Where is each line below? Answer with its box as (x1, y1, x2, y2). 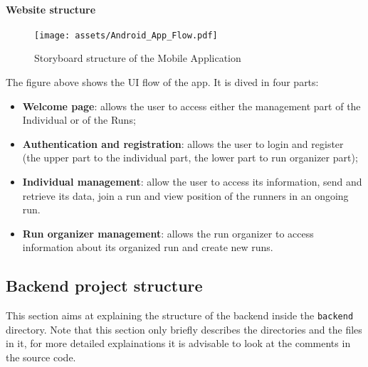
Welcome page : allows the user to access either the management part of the (22, 98, 361, 113)
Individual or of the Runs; (22, 112, 136, 127)
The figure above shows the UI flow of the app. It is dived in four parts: (6, 75, 319, 90)
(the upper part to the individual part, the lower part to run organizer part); (22, 150, 358, 165)
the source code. (6, 350, 76, 365)
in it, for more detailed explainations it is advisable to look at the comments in (6, 336, 351, 351)
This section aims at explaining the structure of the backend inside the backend (6, 308, 354, 323)
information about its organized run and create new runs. (22, 240, 273, 255)
